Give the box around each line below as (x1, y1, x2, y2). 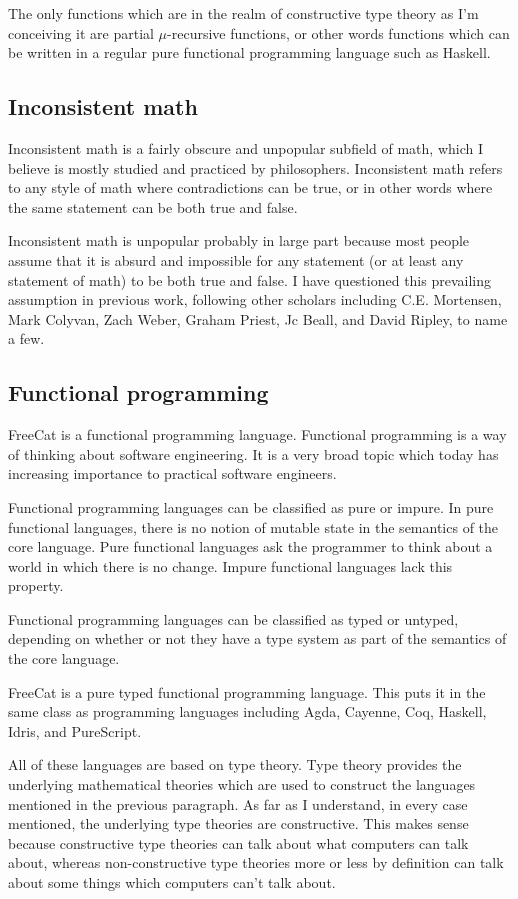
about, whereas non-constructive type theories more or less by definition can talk (8, 852, 504, 873)
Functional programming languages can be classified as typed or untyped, (8, 608, 459, 629)
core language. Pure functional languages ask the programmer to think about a (8, 536, 493, 557)
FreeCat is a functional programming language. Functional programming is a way (8, 424, 507, 445)
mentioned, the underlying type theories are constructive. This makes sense (8, 813, 469, 834)
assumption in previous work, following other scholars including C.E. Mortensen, (8, 289, 502, 310)
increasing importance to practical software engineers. (8, 463, 337, 484)
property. (8, 575, 64, 596)
